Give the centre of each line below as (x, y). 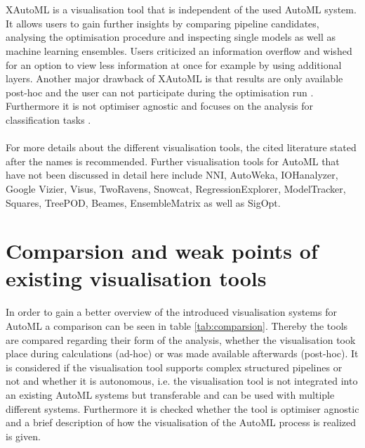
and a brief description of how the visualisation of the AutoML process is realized (181, 422)
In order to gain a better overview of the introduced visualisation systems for (171, 312)
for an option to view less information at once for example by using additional (174, 64)
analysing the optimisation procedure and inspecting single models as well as (171, 37)
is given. (23, 436)
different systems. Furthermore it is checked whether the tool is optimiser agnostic (182, 408)
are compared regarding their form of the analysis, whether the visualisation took (181, 339)
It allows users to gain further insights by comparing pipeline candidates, (162, 23)
